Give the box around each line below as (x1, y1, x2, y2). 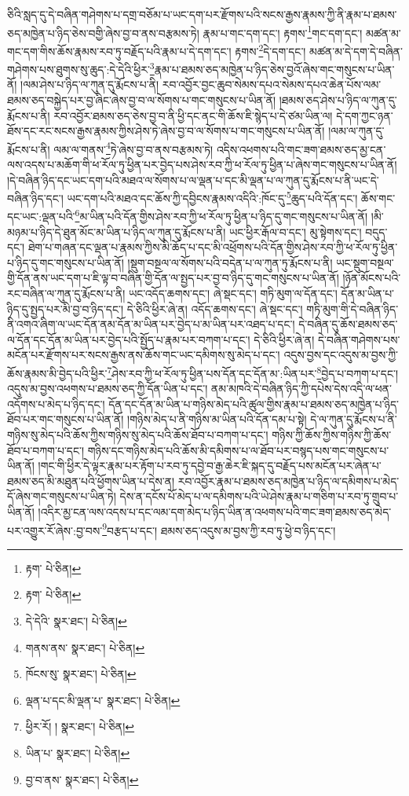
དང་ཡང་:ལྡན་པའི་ (7, 208, 75, 225)
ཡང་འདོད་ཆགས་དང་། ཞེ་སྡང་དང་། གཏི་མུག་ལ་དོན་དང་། (128, 285, 338, 302)
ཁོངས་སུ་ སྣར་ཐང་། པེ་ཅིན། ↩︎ (25, 666, 137, 682)
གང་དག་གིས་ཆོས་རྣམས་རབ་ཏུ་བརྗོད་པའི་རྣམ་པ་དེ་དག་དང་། (7, 42, 232, 59)
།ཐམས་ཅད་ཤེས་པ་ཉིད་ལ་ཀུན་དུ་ (279, 91, 397, 108)
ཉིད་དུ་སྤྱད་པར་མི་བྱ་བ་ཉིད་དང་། (7, 300, 124, 317)
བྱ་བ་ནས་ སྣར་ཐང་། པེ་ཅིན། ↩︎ (25, 771, 139, 787)
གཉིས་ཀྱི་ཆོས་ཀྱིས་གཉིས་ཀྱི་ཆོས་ (272, 427, 392, 443)
